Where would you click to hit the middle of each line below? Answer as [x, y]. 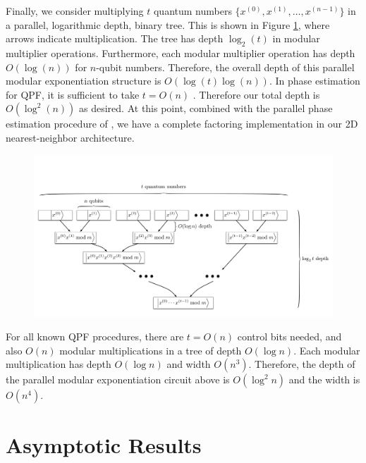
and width [189, 364]
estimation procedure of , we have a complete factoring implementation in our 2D [182, 124]
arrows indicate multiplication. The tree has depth [115, 38]
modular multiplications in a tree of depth [151, 350]
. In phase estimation [315, 81]
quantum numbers [193, 11]
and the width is [324, 379]
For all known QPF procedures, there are [95, 336]
